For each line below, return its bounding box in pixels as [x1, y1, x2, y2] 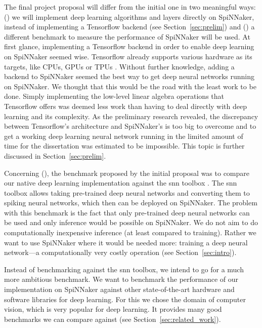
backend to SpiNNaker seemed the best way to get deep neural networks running [4, 71, 255, 82]
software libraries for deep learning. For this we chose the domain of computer [4, 294, 246, 304]
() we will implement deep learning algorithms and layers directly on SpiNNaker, [4, 11, 254, 22]
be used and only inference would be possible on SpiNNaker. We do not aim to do [4, 217, 258, 228]
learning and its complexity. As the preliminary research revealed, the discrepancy [4, 111, 258, 121]
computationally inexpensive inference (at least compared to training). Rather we [4, 227, 256, 238]
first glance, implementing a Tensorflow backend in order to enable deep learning [4, 41, 254, 52]
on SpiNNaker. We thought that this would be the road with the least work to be [4, 81, 256, 91]
